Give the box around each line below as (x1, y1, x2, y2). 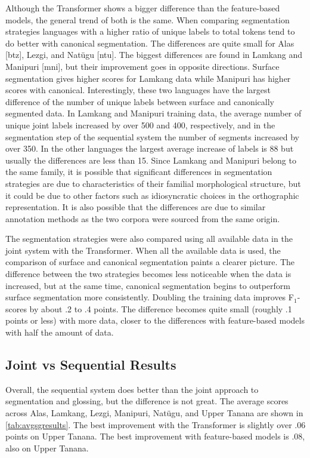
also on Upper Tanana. (5, 441, 89, 454)
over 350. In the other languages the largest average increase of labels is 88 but (5, 142, 294, 155)
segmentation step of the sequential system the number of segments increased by (5, 130, 299, 143)
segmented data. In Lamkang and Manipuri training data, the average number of (5, 107, 302, 119)
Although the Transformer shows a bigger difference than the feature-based (5, 2, 280, 14)
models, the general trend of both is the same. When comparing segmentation (5, 13, 290, 26)
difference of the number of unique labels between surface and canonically (5, 95, 274, 107)
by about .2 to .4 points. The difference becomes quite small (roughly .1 (29, 302, 292, 315)
